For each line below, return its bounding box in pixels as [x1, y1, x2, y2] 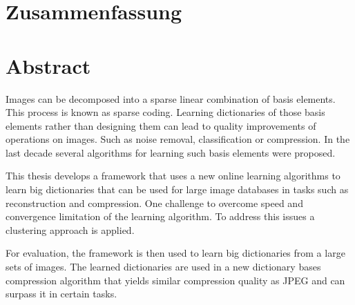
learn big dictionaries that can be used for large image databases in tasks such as [6, 182, 349, 197]
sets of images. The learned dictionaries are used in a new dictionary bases [6, 259, 321, 274]
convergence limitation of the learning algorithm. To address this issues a [6, 209, 315, 224]
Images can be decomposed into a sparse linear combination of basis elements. [6, 91, 336, 106]
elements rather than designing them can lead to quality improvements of [6, 118, 316, 132]
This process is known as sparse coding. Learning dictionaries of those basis [6, 105, 325, 119]
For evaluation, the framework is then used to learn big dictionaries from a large [6, 246, 345, 260]
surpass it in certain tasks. [6, 286, 117, 301]
